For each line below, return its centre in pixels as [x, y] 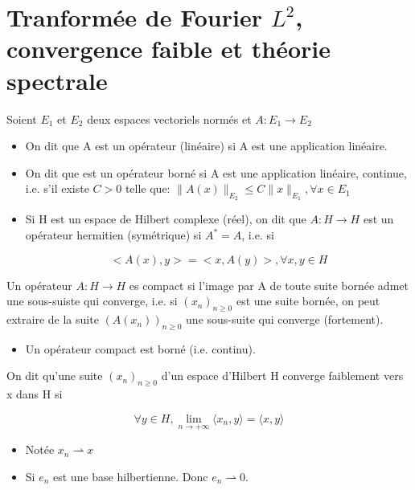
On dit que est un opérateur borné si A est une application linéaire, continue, [216, 172]
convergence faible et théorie [169, 49]
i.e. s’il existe [57, 188]
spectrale [57, 80]
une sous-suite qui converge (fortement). [285, 319]
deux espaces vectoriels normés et [169, 118]
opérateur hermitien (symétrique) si [113, 235]
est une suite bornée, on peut [308, 301]
